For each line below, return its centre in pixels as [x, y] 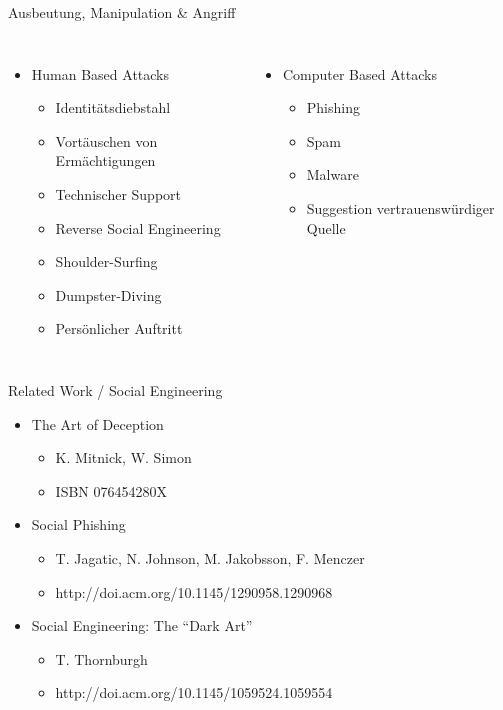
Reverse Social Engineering [138, 227]
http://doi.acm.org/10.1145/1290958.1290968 [194, 591]
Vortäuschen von [106, 140]
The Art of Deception [97, 423]
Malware [332, 174]
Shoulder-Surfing [106, 261]
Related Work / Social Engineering [115, 389]
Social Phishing [78, 524]
